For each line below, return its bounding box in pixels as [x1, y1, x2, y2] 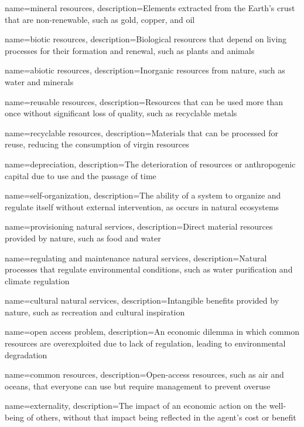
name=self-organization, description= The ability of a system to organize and [5, 189, 281, 201]
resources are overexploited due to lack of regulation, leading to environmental [5, 337, 286, 349]
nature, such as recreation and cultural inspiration [5, 305, 185, 318]
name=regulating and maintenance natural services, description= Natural [5, 251, 267, 264]
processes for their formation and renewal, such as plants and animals [5, 44, 255, 56]
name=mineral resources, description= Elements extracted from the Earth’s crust [5, 2, 295, 14]
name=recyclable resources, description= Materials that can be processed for [5, 126, 279, 139]
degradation [5, 348, 47, 361]
